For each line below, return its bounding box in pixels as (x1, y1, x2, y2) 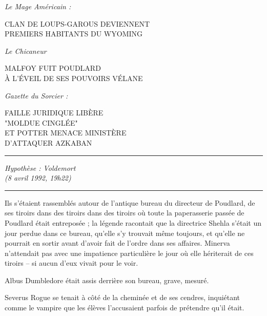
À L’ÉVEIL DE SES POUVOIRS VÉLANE (5, 72, 143, 83)
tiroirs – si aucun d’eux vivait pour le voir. (5, 258, 138, 268)
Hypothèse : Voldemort (5, 162, 76, 173)
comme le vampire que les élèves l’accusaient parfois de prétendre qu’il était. (5, 302, 244, 313)
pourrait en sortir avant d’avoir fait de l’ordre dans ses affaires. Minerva (5, 238, 230, 248)
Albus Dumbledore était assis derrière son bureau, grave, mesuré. (5, 274, 209, 285)
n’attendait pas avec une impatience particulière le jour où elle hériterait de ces (5, 247, 254, 258)
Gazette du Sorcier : (5, 90, 68, 101)
